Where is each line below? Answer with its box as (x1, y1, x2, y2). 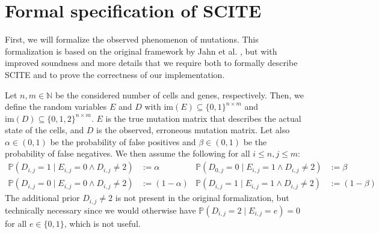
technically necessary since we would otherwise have (5, 203, 196, 216)
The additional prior (5, 191, 80, 204)
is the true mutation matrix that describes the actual (105, 112, 301, 124)
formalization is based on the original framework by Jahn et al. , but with (5, 44, 277, 57)
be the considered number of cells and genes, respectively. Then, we (55, 88, 304, 101)
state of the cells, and (5, 124, 84, 136)
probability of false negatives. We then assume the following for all (5, 147, 250, 160)
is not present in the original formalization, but (115, 191, 289, 204)
